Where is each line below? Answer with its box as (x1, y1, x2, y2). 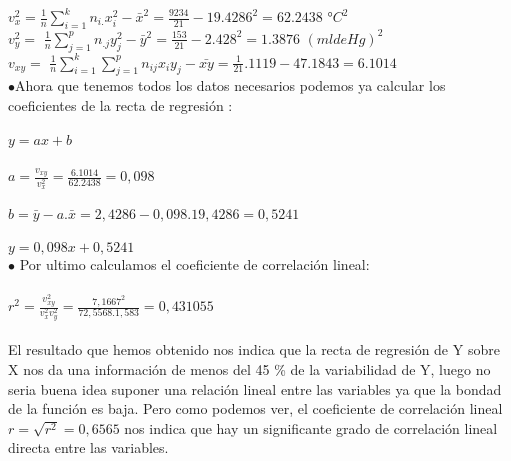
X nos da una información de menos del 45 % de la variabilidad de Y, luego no (8, 359, 491, 380)
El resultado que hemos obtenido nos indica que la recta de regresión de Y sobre (8, 339, 500, 360)
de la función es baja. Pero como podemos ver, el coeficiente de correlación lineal (8, 398, 503, 419)
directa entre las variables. (8, 437, 169, 458)
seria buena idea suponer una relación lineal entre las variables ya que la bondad (8, 378, 502, 399)
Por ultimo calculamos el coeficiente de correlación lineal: (19, 253, 370, 274)
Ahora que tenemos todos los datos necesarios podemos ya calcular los (15, 75, 446, 96)
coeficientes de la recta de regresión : (8, 94, 233, 115)
